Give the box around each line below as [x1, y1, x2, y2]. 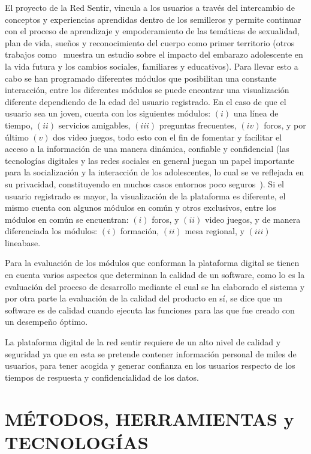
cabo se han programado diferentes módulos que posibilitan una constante [5, 71, 277, 84]
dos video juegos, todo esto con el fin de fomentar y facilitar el [53, 130, 282, 143]
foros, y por [264, 118, 306, 131]
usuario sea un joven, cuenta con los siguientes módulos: [5, 107, 211, 120]
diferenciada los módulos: [5, 225, 98, 237]
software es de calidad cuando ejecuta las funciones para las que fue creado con [5, 303, 295, 316]
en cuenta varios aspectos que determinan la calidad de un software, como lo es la [5, 268, 305, 281]
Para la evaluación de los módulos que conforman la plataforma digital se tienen [5, 256, 300, 269]
